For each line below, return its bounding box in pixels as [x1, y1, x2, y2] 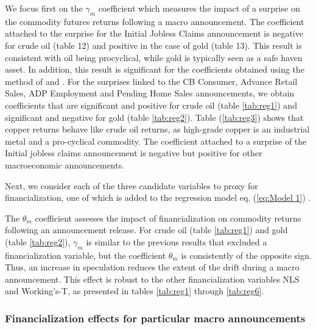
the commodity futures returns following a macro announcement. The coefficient [5, 15, 304, 27]
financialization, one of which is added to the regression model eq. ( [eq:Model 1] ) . [5, 191, 311, 204]
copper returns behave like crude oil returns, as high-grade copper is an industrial [5, 123, 310, 136]
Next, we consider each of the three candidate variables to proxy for [5, 179, 258, 192]
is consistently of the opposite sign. [181, 248, 312, 261]
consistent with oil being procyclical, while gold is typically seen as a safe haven [5, 51, 303, 63]
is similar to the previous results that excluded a [86, 235, 267, 248]
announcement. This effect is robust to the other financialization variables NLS [5, 272, 300, 285]
